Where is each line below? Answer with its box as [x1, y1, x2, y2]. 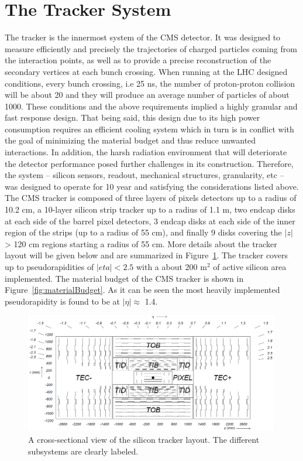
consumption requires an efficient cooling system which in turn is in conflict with [5, 122, 294, 135]
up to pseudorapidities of [5, 261, 94, 272]
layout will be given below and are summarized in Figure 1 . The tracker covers [5, 249, 288, 261]
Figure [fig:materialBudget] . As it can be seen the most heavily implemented [5, 284, 280, 296]
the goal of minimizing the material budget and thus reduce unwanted [5, 134, 256, 146]
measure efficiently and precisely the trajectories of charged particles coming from [5, 42, 297, 54]
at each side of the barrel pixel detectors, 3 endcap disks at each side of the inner [5, 214, 295, 227]
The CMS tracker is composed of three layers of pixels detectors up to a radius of [5, 192, 297, 204]
